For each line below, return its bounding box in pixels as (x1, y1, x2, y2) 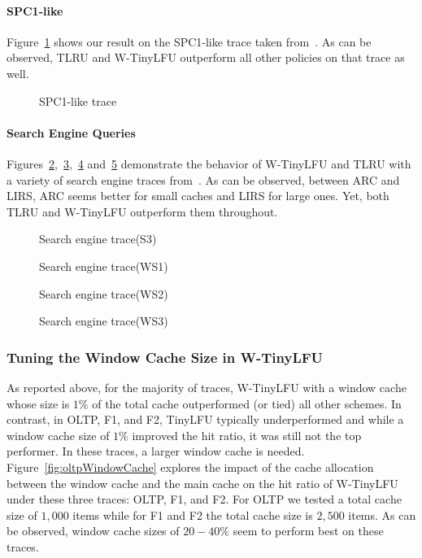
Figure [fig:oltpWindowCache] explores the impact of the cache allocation (7, 458, 374, 475)
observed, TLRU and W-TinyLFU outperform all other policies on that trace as (7, 49, 405, 66)
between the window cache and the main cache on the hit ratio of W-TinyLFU (7, 474, 398, 491)
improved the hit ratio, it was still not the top (132, 426, 362, 443)
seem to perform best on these (233, 522, 384, 539)
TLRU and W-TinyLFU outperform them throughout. (7, 203, 278, 220)
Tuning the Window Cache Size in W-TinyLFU (7, 347, 324, 367)
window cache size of (7, 426, 110, 443)
